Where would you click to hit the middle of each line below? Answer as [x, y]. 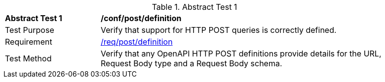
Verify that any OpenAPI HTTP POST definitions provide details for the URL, [241, 54]
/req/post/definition [137, 42]
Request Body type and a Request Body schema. [192, 63]
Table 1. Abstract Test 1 [194, 7]
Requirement [29, 42]
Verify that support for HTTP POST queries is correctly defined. [219, 30]
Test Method [28, 58]
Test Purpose [30, 30]
